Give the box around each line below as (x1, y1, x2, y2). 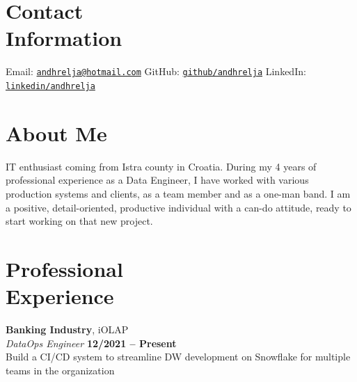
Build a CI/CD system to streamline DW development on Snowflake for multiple (6, 349, 351, 364)
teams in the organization (6, 363, 115, 377)
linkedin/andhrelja (6, 81, 95, 91)
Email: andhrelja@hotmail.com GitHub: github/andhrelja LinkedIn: (6, 64, 306, 79)
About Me (6, 118, 107, 147)
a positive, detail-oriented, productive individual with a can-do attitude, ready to (6, 200, 351, 214)
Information (6, 24, 122, 52)
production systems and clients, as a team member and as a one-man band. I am (6, 186, 351, 200)
